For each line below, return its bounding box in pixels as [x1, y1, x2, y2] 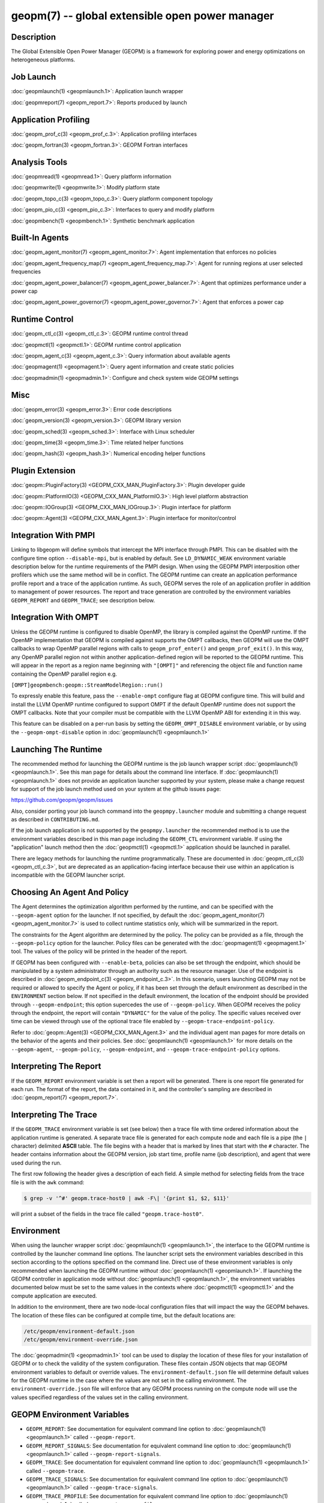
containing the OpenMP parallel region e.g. [11, 670, 117, 678]
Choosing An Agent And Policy [11, 887, 129, 898]
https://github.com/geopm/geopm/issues [11, 797, 113, 804]
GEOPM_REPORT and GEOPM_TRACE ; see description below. [11, 596, 155, 604]
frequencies [11, 268, 41, 275]
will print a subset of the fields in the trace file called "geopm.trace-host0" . [11, 1210, 204, 1217]
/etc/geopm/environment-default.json [23, 1327, 135, 1335]
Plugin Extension [11, 466, 76, 476]
